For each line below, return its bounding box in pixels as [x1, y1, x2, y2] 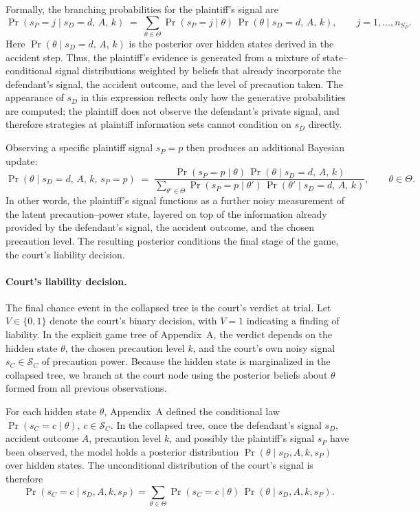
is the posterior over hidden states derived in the [129, 36, 334, 50]
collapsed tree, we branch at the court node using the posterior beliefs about [5, 367, 328, 381]
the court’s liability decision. [5, 247, 125, 261]
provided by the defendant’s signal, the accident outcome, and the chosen [5, 220, 315, 234]
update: [5, 153, 38, 168]
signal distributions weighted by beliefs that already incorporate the [55, 63, 342, 78]
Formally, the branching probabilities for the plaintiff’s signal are [5, 2, 278, 16]
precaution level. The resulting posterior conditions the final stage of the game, [5, 233, 339, 247]
